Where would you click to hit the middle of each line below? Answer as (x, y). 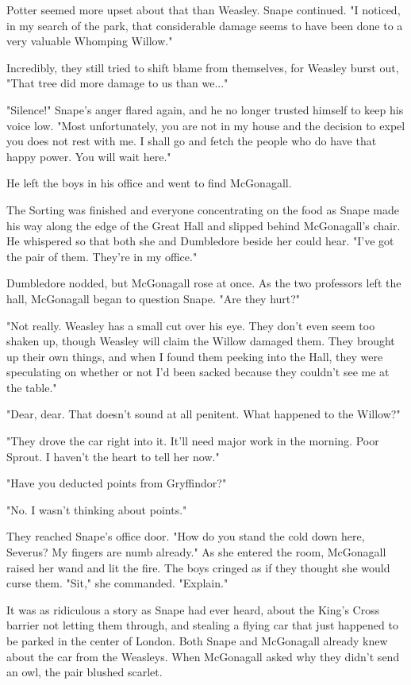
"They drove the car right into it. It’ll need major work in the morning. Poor (193, 441)
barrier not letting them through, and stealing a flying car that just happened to (202, 625)
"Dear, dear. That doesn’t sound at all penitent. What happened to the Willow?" (204, 414)
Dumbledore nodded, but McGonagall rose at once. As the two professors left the (204, 283)
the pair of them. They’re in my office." (102, 256)
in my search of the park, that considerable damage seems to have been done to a (205, 25)
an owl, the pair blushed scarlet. (85, 672)
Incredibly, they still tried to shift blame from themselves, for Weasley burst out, (203, 67)
